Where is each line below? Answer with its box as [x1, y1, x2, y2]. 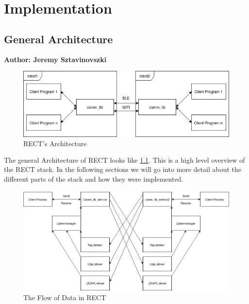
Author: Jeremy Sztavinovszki [4, 54, 107, 64]
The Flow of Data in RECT [23, 292, 106, 302]
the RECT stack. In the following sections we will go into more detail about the [4, 164, 242, 174]
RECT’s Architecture [23, 138, 87, 149]
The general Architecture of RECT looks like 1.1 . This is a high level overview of [4, 154, 245, 165]
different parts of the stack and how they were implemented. [4, 173, 183, 184]
